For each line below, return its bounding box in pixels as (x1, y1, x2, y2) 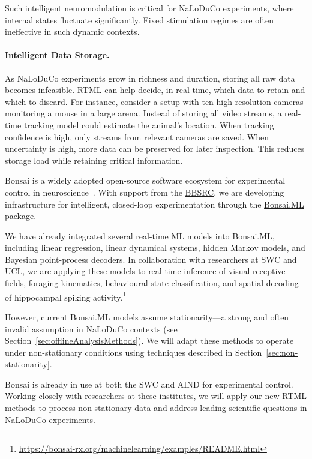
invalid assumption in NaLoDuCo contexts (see (5, 322, 178, 335)
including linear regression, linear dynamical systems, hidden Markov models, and (5, 241, 305, 254)
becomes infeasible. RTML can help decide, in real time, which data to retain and (5, 83, 305, 96)
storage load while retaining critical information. (5, 154, 183, 166)
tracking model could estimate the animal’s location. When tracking (23, 118, 274, 131)
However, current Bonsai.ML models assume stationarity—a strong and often (5, 310, 289, 323)
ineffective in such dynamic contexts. (5, 25, 140, 38)
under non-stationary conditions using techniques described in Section (5, 346, 262, 358)
